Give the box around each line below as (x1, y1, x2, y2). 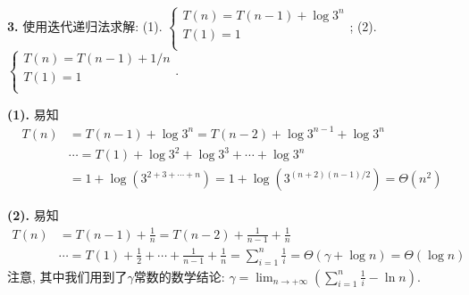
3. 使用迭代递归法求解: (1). (7, 17, 163, 36)
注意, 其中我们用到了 (7, 266, 128, 285)
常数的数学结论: (133, 266, 225, 285)
